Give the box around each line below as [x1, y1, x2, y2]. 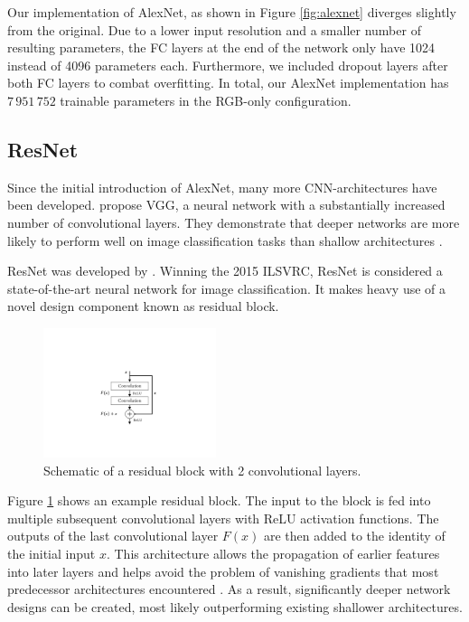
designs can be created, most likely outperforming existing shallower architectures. [7, 597, 463, 616]
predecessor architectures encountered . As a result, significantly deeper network [7, 580, 451, 598]
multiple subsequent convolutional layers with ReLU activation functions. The [7, 508, 439, 527]
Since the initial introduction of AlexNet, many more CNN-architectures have [7, 177, 437, 196]
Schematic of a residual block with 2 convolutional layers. [43, 460, 361, 479]
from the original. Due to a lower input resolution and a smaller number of [7, 20, 421, 39]
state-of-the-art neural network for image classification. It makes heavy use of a [7, 278, 446, 297]
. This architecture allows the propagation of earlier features [106, 543, 440, 562]
